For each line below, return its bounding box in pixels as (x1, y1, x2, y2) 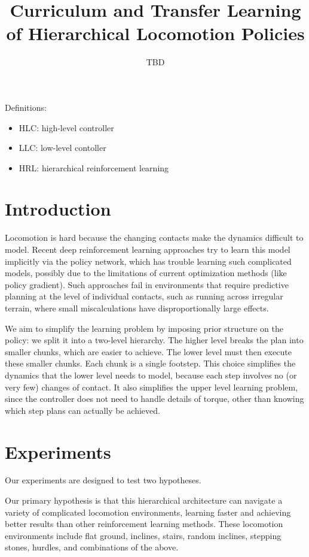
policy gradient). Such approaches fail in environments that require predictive (5, 278, 289, 290)
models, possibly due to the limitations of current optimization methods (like (5, 267, 287, 279)
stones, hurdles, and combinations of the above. (5, 541, 179, 553)
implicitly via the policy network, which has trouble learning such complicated (5, 255, 292, 267)
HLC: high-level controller (19, 121, 114, 134)
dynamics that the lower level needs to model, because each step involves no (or (5, 368, 297, 381)
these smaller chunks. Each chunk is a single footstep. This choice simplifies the (5, 357, 296, 370)
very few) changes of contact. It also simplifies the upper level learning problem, (5, 380, 298, 393)
